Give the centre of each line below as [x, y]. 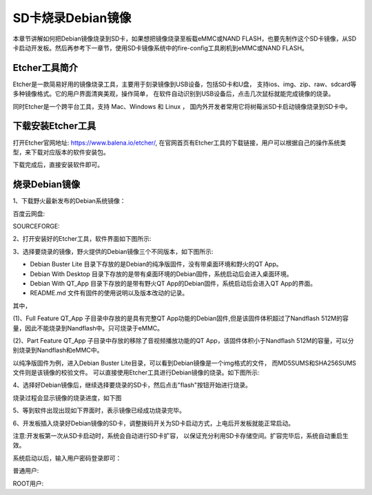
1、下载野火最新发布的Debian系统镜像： [70, 201]
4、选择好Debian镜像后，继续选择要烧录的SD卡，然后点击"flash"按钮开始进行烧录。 [132, 385]
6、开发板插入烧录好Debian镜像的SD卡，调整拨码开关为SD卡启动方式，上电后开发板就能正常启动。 [154, 423]
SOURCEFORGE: [36, 226]
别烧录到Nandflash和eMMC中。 [58, 350]
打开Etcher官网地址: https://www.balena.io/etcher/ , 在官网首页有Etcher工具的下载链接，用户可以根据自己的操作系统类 [179, 143]
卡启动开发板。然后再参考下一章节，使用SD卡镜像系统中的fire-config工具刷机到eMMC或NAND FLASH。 [160, 48]
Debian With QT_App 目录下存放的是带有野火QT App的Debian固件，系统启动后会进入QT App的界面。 [173, 283]
